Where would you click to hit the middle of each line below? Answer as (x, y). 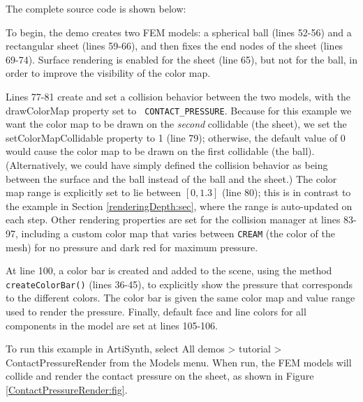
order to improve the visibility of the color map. (108, 73)
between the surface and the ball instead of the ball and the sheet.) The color (171, 178)
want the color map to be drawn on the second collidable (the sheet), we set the (176, 124)
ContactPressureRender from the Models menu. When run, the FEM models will (179, 362)
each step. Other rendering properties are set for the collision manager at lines (173, 219)
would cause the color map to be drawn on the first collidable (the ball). (160, 151)
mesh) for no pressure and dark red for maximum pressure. (132, 247)
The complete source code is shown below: (96, 8)
